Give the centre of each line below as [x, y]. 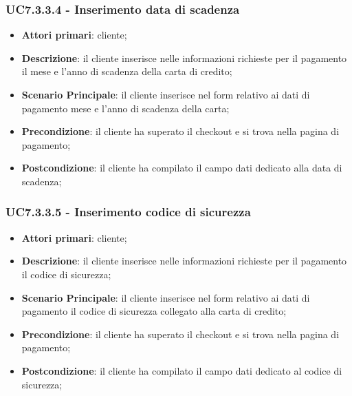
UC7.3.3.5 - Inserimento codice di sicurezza [128, 212]
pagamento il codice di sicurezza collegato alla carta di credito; [154, 311]
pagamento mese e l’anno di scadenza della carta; [125, 108]
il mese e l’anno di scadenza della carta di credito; [127, 71]
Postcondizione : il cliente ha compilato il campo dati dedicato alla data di [182, 168]
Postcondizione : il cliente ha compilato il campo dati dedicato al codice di [182, 370]
